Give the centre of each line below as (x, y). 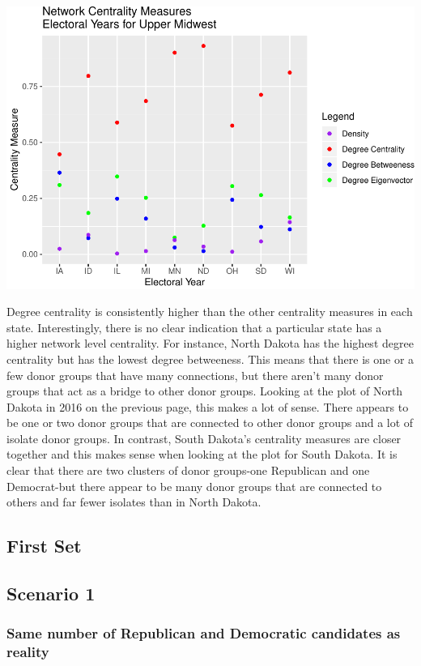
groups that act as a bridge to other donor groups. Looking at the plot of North (205, 391)
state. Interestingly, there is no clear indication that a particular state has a (194, 327)
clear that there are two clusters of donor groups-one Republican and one (188, 470)
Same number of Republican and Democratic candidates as (204, 633)
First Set (44, 546)
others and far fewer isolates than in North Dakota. (134, 502)
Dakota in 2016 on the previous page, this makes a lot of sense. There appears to (208, 406)
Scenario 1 (51, 593)
